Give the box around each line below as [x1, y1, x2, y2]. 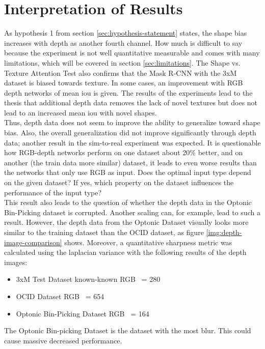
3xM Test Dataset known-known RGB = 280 [16, 274, 161, 284]
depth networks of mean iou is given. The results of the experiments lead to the [4, 87, 253, 98]
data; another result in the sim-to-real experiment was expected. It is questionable [4, 137, 261, 148]
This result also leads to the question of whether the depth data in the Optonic [4, 197, 252, 208]
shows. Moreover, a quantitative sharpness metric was [64, 237, 232, 247]
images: [4, 256, 28, 267]
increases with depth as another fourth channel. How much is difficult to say [4, 37, 243, 48]
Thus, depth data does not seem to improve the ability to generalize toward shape [4, 117, 260, 128]
